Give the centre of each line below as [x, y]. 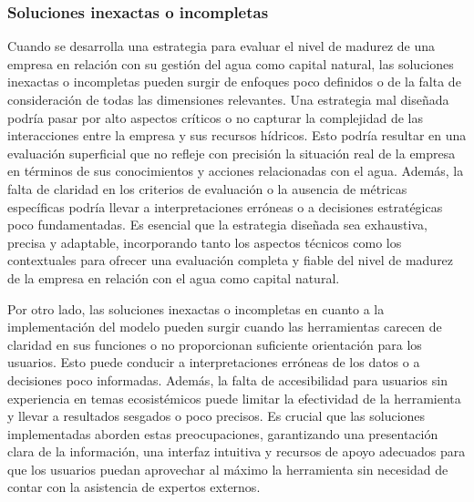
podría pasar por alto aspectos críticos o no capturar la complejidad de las [216, 117]
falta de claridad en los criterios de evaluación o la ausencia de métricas [207, 188]
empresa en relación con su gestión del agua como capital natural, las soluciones [231, 63]
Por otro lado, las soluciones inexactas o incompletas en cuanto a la [196, 308]
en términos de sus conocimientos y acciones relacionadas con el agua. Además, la [236, 171]
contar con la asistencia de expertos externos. [134, 487]
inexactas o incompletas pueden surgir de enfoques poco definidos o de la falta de [234, 82]
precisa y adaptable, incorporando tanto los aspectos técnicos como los [205, 242]
